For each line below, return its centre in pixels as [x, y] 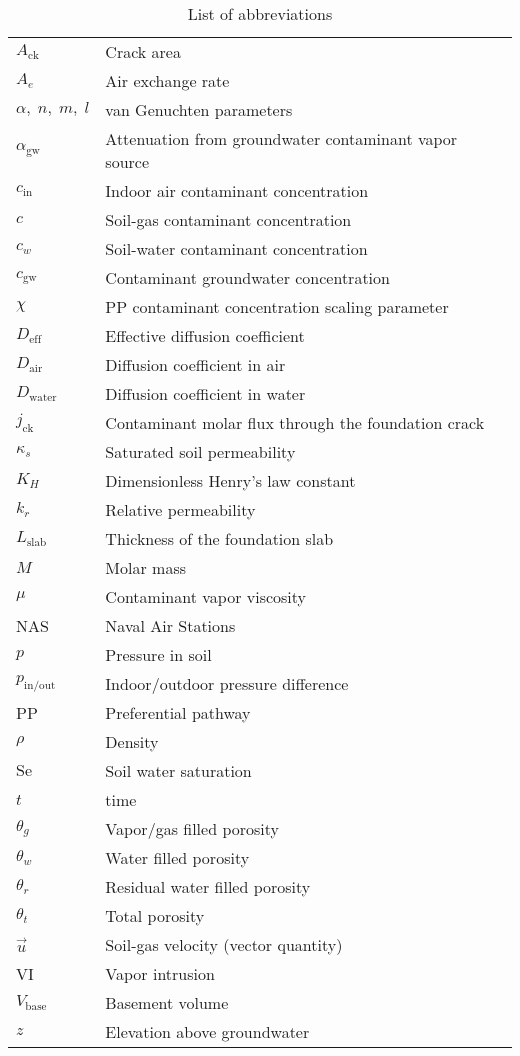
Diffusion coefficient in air [195, 364]
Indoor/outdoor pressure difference [227, 683]
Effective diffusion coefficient [205, 335]
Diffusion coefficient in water [205, 393]
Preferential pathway [178, 712]
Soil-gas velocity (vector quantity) [224, 944]
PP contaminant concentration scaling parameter [277, 306]
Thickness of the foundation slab [219, 538]
